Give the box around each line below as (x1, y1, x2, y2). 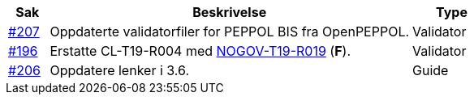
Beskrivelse (192, 4, 267, 20)
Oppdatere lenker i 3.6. (50, 62, 190, 78)
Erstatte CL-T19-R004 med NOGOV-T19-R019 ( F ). (50, 43, 351, 59)
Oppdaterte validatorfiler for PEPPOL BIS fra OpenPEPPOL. (50, 23, 410, 40)
